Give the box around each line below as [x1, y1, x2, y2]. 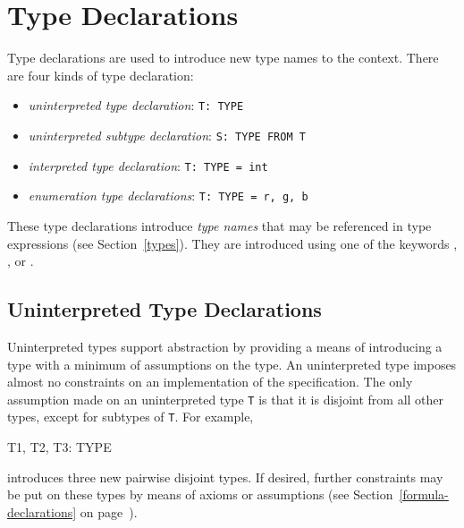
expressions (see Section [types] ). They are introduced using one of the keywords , [7, 234, 458, 252]
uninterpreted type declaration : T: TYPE [28, 96, 244, 115]
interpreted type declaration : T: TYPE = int [28, 156, 268, 175]
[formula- [399, 485, 449, 504]
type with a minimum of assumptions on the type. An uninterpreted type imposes [7, 354, 457, 373]
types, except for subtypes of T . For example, [7, 407, 254, 426]
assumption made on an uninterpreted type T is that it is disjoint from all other [7, 389, 444, 408]
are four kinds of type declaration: [7, 65, 194, 84]
